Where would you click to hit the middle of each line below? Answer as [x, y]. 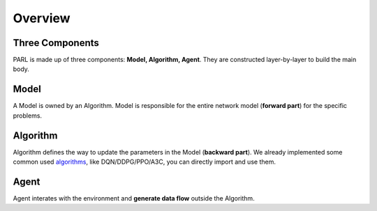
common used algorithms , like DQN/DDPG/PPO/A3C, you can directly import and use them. [144, 162]
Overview [42, 18]
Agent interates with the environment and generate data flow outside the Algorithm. [134, 198]
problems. [27, 116]
